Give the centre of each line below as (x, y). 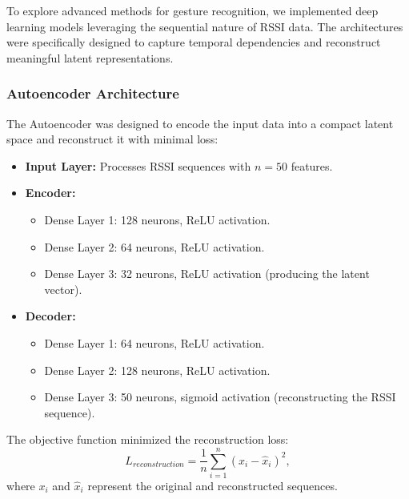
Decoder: (50, 316)
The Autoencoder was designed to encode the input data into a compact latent (200, 123)
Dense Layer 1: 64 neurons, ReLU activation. (154, 342)
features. (312, 165)
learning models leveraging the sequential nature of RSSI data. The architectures (205, 26)
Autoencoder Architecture (93, 93)
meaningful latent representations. (90, 57)
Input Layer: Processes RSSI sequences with (138, 165)
